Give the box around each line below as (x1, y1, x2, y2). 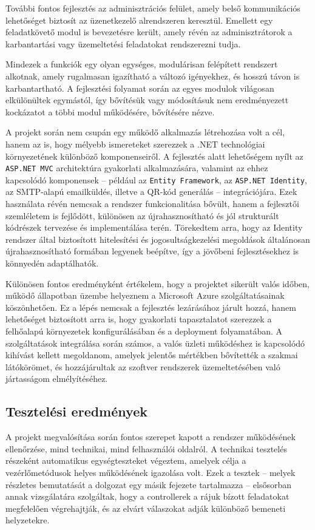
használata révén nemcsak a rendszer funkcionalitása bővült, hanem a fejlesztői (5, 197, 299, 210)
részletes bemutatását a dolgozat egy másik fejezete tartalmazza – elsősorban (5, 478, 292, 491)
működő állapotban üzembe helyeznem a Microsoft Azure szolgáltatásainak (5, 289, 285, 302)
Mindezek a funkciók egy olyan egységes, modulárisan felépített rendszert (5, 58, 278, 70)
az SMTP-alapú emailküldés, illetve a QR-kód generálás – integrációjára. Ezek (5, 185, 297, 198)
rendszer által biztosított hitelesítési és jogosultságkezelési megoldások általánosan (5, 233, 310, 245)
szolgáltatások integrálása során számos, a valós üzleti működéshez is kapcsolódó (5, 336, 305, 349)
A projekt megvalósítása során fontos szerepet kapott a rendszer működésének (5, 430, 296, 443)
